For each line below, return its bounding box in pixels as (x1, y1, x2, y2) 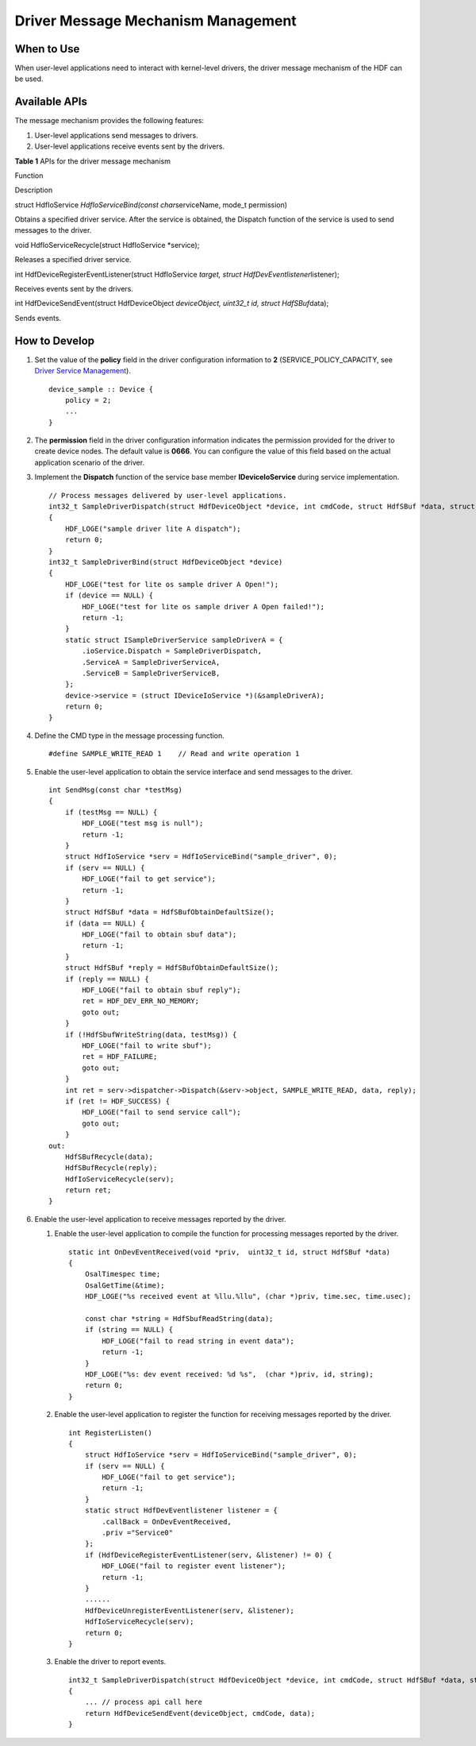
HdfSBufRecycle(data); (64, 1152, 154, 1161)
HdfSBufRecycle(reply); (64, 1164, 158, 1172)
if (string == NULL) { (84, 1325, 174, 1335)
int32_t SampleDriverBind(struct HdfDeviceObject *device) (48, 557, 283, 566)
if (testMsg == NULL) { (64, 807, 158, 817)
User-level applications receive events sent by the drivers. (34, 141, 225, 151)
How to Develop (14, 334, 95, 347)
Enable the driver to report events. (54, 1657, 167, 1667)
